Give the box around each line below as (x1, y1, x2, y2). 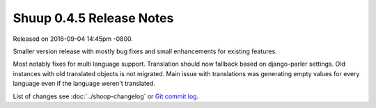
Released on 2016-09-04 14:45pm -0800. (13, 35, 134, 43)
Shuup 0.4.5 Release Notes (13, 10, 174, 26)
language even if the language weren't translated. (13, 80, 156, 88)
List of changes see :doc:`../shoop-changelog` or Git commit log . (13, 92, 199, 100)
